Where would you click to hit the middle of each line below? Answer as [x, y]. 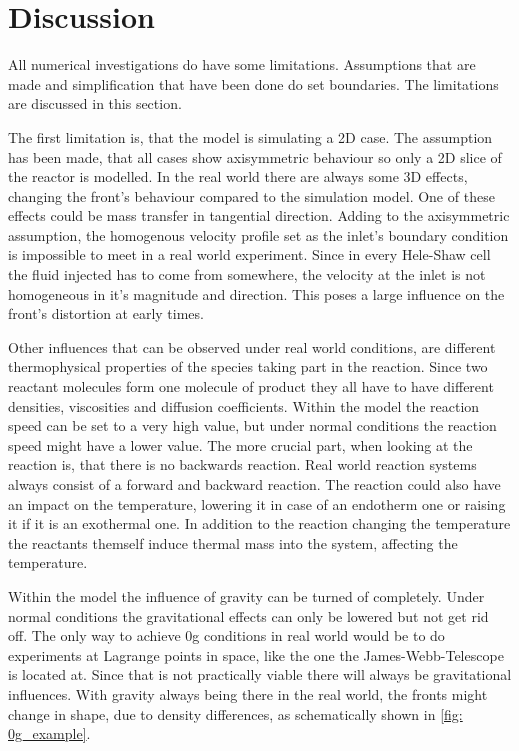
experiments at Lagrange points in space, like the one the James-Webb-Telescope [256, 654]
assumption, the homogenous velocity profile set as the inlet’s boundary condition [258, 234]
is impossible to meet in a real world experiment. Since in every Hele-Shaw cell [249, 254]
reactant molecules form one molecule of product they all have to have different [251, 386]
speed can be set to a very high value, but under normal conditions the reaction [252, 425]
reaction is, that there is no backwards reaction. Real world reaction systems [242, 464]
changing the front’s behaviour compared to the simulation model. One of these [251, 195]
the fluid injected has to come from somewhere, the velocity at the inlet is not [247, 274]
